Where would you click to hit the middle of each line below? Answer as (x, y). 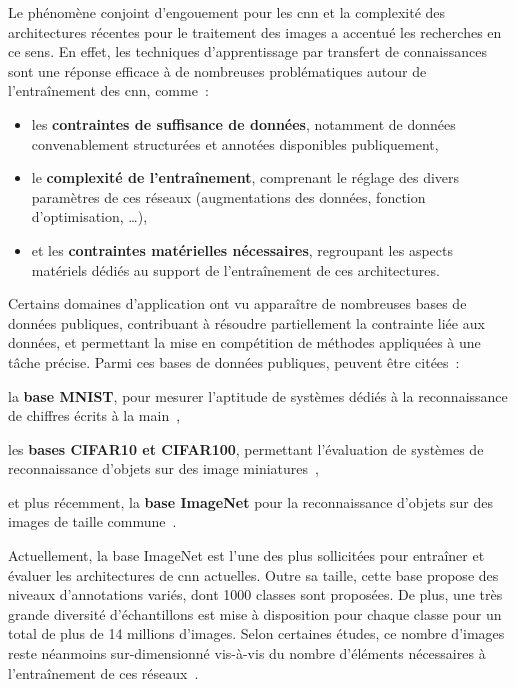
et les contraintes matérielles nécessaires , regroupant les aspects (242, 249)
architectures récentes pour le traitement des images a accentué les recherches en (255, 31)
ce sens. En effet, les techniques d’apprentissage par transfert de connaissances (248, 51)
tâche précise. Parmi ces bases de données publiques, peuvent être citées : (234, 361)
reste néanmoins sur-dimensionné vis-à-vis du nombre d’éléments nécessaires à (247, 653)
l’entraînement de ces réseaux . (103, 672)
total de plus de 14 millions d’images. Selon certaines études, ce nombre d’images (256, 633)
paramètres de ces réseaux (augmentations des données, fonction (228, 196)
